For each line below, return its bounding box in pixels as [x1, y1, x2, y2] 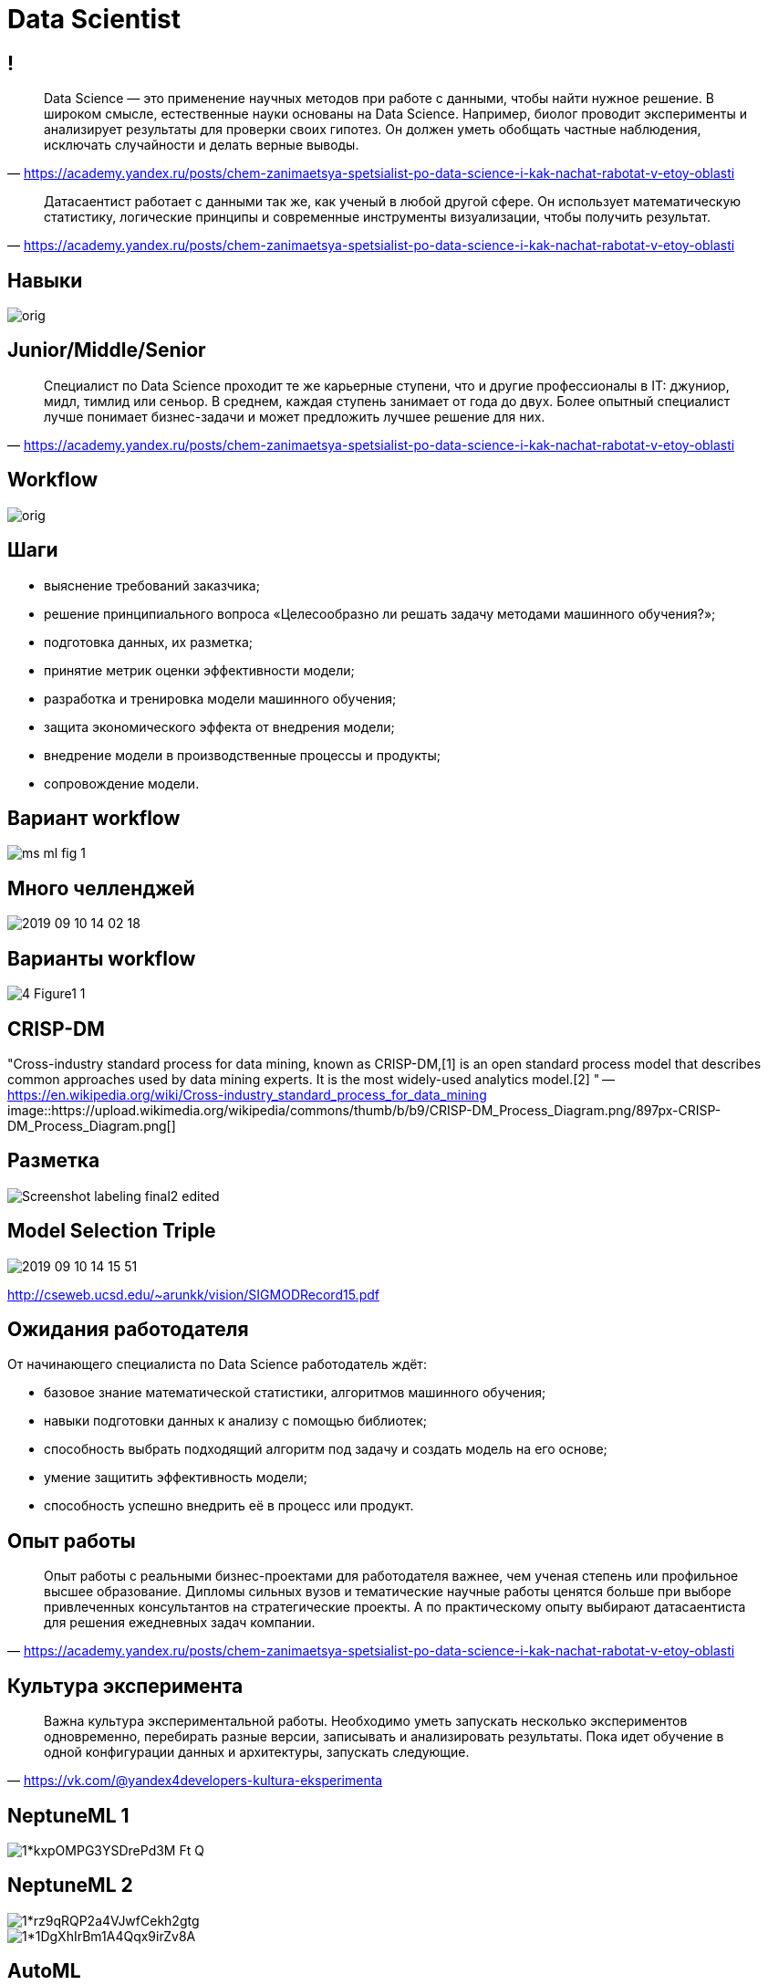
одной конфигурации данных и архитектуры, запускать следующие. [44, 1744, 470, 1760]
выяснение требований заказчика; [44, 577, 260, 593]
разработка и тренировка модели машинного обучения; [44, 690, 397, 706]
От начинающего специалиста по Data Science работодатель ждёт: [7, 1356, 427, 1373]
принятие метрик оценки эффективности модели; [44, 662, 355, 678]
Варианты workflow [7, 946, 196, 970]
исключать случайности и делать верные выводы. [44, 137, 359, 153]
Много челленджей [7, 876, 195, 900]
